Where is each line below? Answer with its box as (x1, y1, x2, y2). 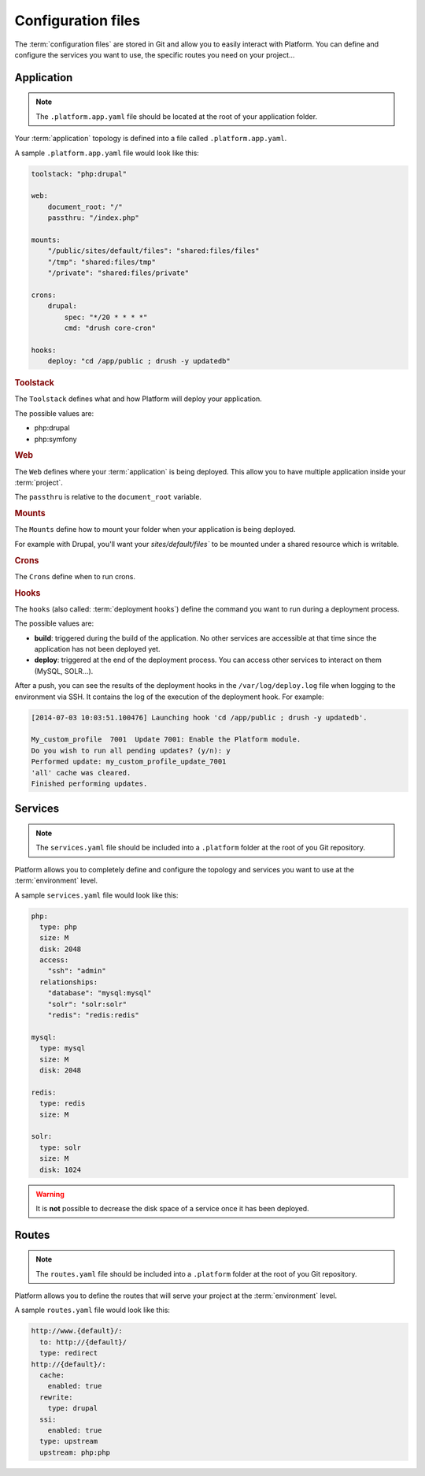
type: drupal (47, 1404, 98, 1413)
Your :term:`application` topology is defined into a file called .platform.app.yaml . (14, 134, 287, 143)
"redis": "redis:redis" (47, 1011, 139, 1020)
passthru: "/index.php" (47, 214, 139, 222)
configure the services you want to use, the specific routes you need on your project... (14, 50, 295, 59)
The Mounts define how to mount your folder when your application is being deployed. (14, 525, 296, 534)
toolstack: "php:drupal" (31, 169, 128, 178)
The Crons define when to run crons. (14, 571, 135, 581)
